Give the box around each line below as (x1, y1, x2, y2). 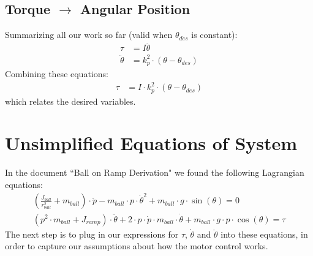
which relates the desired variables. (5, 94, 136, 107)
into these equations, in (221, 227, 308, 240)
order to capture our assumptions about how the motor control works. (5, 239, 268, 252)
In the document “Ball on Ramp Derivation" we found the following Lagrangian (5, 166, 304, 179)
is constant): (191, 28, 238, 41)
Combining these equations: (5, 67, 108, 80)
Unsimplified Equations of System (5, 130, 298, 156)
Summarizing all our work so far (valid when (5, 28, 173, 41)
